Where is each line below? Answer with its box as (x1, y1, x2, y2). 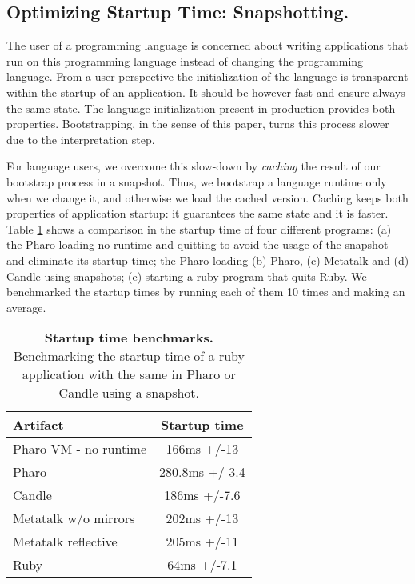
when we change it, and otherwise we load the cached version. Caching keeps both (6, 189, 409, 206)
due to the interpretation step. (6, 130, 155, 147)
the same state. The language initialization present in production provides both (6, 99, 396, 116)
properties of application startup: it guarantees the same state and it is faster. (6, 205, 389, 222)
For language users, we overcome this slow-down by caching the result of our (6, 158, 381, 174)
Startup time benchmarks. (44, 328, 213, 347)
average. (6, 298, 46, 315)
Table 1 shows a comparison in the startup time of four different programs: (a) (6, 220, 392, 237)
